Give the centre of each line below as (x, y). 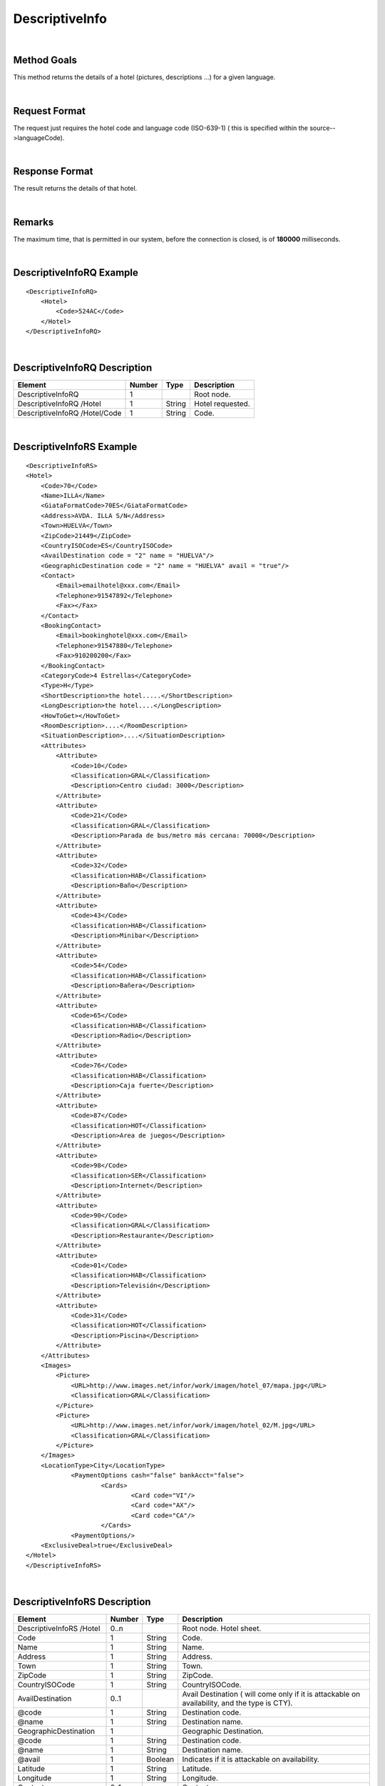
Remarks (34, 222)
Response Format (53, 171)
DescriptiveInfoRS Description (82, 1601)
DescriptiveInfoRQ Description (83, 368)
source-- (323, 128)
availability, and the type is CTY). (237, 1703)
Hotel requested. (222, 404)
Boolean (160, 1760)
